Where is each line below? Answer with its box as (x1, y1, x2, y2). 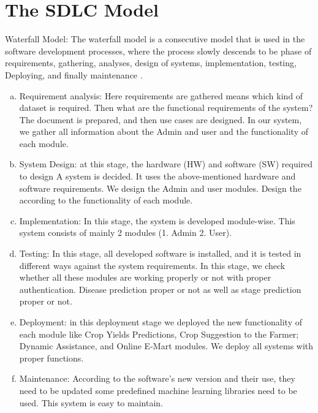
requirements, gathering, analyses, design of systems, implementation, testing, (5, 56, 297, 69)
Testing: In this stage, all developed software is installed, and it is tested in (19, 247, 301, 260)
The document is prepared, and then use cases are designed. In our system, (19, 113, 302, 126)
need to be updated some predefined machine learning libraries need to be (19, 384, 297, 396)
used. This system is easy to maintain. (19, 396, 163, 409)
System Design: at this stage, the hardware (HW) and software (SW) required (19, 157, 313, 170)
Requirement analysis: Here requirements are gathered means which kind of (19, 89, 303, 102)
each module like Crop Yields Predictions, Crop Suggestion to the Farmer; (19, 327, 299, 340)
